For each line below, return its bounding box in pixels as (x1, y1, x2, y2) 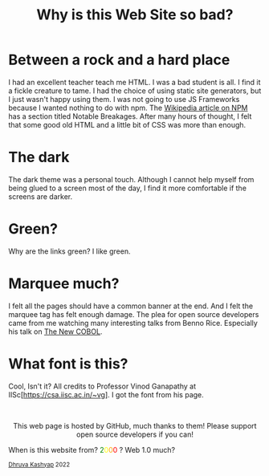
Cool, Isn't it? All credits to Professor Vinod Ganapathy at (8, 381, 197, 391)
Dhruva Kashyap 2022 (8, 460, 71, 469)
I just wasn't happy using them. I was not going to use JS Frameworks (8, 94, 240, 104)
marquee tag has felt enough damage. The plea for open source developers (8, 309, 259, 319)
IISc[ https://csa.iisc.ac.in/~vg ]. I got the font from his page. (8, 389, 205, 399)
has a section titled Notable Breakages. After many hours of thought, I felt (8, 111, 252, 121)
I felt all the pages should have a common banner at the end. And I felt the (8, 301, 254, 311)
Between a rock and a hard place (8, 51, 230, 69)
